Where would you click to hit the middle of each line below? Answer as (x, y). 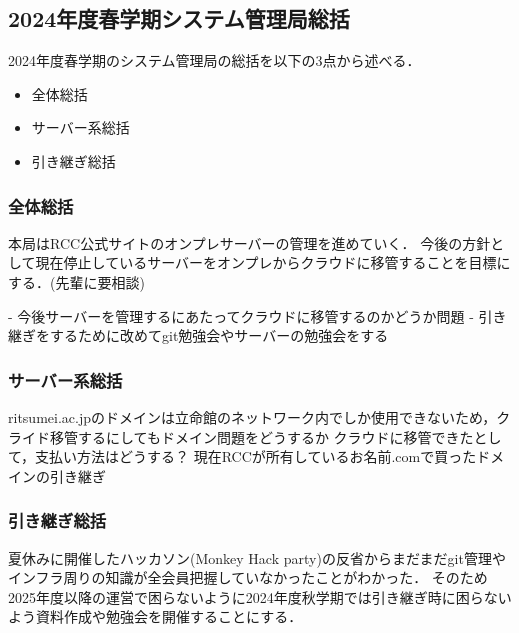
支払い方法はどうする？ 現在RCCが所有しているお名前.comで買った (256, 456)
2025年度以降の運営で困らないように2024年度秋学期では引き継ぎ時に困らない (260, 596)
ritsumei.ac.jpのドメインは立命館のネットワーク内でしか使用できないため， (252, 416)
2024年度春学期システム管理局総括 (179, 18)
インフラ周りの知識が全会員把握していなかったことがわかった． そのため (248, 577)
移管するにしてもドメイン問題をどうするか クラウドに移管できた (261, 436)
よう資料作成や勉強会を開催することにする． (155, 616)
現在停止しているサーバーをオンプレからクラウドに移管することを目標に (273, 262)
